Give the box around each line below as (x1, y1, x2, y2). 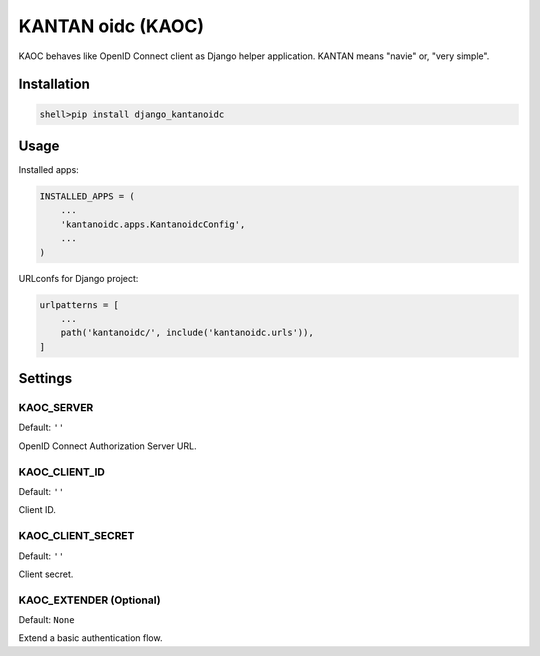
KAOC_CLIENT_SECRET (18, 529, 135, 543)
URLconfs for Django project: (18, 272, 139, 284)
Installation (18, 76, 90, 93)
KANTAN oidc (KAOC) (18, 15, 205, 37)
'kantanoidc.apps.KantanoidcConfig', (60, 218, 246, 230)
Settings (18, 370, 73, 387)
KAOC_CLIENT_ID (18, 465, 105, 479)
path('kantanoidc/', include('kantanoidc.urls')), (60, 327, 314, 339)
